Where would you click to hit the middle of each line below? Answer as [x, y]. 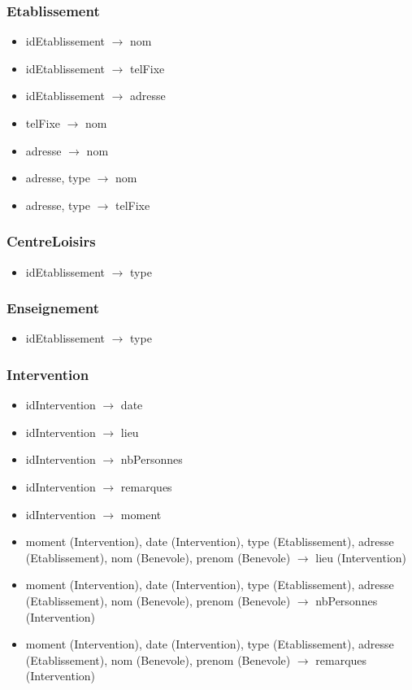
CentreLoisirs [51, 241]
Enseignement [53, 308]
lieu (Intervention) [361, 557]
